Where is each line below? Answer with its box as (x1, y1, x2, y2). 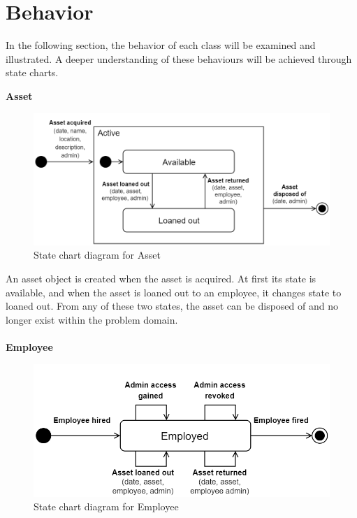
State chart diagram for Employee (34, 499, 179, 514)
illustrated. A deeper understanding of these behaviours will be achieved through (6, 51, 352, 66)
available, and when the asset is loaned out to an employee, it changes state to (6, 285, 342, 299)
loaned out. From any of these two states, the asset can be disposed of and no (6, 298, 338, 313)
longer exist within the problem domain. (6, 312, 178, 326)
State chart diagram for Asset (34, 247, 161, 262)
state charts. (6, 65, 59, 80)
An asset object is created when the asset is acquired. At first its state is (6, 271, 316, 286)
